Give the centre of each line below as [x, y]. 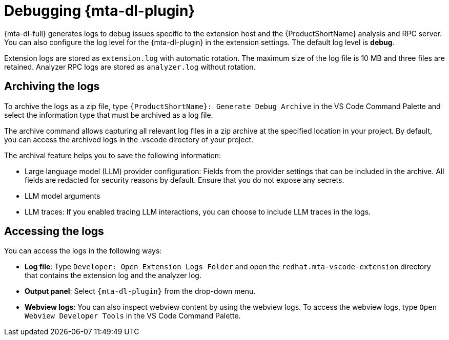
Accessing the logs [54, 231]
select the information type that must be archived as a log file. [109, 115]
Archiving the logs [52, 87]
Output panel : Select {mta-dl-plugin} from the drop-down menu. [140, 291]
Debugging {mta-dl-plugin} [100, 11]
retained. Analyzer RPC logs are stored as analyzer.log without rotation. [130, 67]
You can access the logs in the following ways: [83, 251]
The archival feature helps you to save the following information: [113, 155]
